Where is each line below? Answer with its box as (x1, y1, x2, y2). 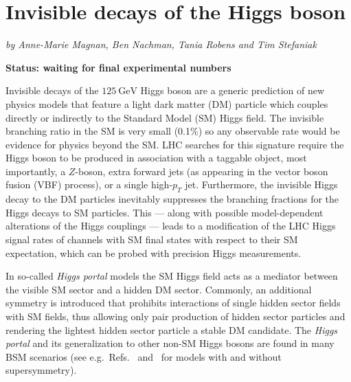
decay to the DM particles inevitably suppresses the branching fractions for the (5, 192, 339, 206)
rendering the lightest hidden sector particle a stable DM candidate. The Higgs (5, 322, 338, 337)
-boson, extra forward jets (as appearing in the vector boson (75, 164, 328, 178)
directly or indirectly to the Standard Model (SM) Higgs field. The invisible (5, 110, 324, 124)
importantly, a (5, 164, 66, 178)
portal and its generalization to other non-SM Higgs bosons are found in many (5, 336, 335, 350)
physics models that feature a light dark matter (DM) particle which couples (5, 96, 328, 111)
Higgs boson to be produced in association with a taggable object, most (5, 150, 307, 165)
